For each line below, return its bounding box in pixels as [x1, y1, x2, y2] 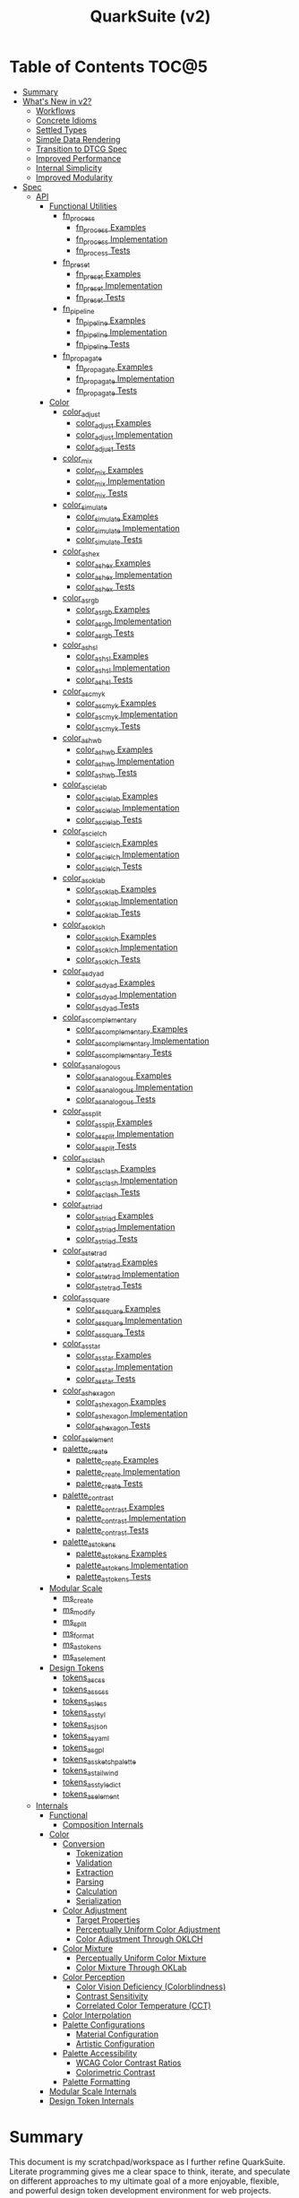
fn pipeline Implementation [75, 326, 167, 340]
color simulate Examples [75, 511, 159, 524]
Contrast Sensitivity [75, 1990, 149, 2001]
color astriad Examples [75, 1210, 154, 1223]
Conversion [62, 1838, 106, 1848]
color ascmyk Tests [75, 721, 141, 733]
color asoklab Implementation [75, 896, 178, 908]
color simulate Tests [75, 534, 143, 548]
